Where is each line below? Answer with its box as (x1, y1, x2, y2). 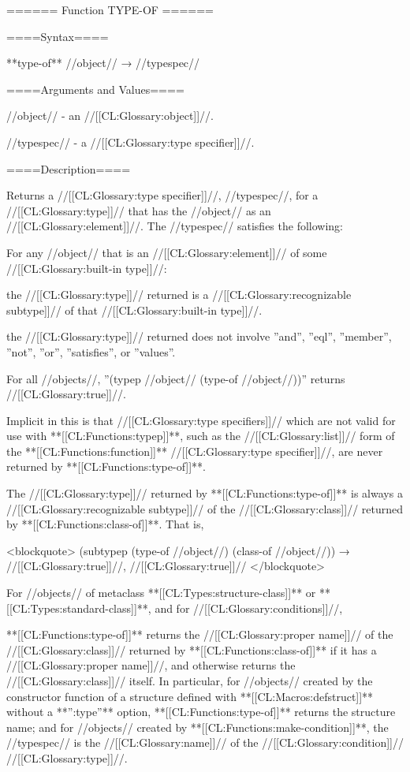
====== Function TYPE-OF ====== (6, 2, 214, 17)
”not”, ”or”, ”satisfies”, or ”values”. (6, 343, 176, 360)
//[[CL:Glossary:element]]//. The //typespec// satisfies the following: (6, 218, 343, 234)
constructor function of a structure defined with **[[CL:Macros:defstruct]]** (6, 688, 374, 704)
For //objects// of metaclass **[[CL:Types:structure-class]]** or (6, 584, 316, 601)
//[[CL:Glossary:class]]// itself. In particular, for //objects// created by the (6, 673, 373, 688)
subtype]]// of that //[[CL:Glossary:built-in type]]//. (6, 301, 263, 318)
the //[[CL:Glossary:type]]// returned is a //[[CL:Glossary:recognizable (6, 286, 352, 303)
